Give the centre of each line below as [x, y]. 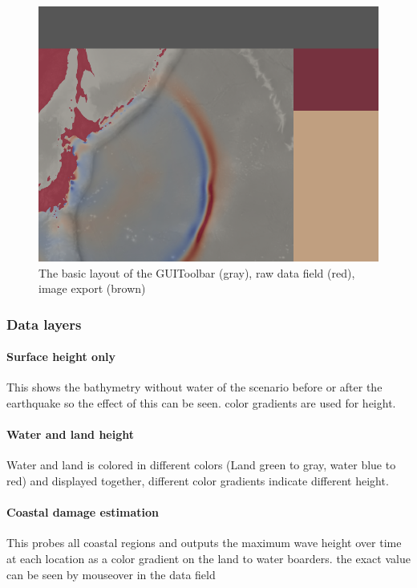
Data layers [44, 324]
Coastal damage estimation [83, 512]
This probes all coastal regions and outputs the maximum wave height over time [204, 543]
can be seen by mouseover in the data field [111, 574]
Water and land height [70, 434]
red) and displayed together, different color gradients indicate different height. [198, 481]
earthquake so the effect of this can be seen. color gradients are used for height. [201, 403]
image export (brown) [92, 288]
